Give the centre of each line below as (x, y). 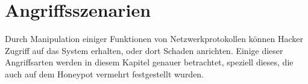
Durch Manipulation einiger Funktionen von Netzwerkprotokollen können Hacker (154, 39)
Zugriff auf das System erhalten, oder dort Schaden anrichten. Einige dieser (144, 50)
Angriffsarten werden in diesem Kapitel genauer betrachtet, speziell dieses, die (149, 62)
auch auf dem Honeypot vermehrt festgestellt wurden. (105, 73)
